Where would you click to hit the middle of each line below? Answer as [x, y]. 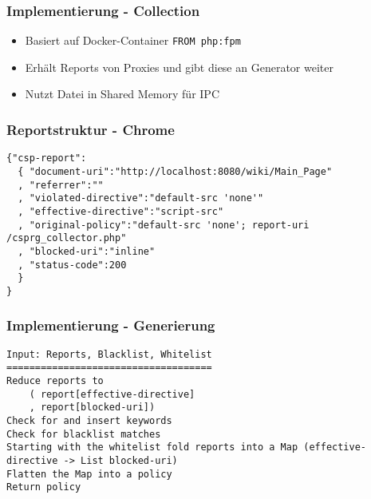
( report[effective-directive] [112, 394]
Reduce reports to [55, 381]
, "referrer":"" [61, 185]
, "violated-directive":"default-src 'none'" [141, 198]
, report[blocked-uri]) [92, 408]
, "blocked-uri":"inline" [87, 251]
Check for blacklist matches [84, 434]
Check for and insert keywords [89, 421]
